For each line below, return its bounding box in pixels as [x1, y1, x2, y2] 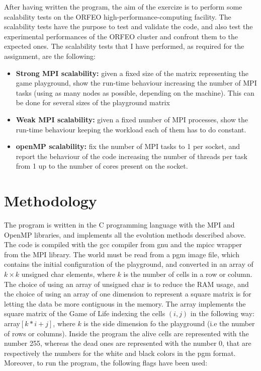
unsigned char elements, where [21, 269, 115, 279]
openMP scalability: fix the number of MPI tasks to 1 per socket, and [16, 141, 240, 152]
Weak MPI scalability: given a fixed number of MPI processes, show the [16, 114, 248, 124]
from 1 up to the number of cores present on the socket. [16, 161, 188, 171]
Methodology [4, 190, 97, 211]
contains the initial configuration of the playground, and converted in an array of [4, 259, 253, 269]
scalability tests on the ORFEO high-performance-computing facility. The [4, 11, 231, 22]
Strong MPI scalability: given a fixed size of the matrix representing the [16, 67, 248, 78]
